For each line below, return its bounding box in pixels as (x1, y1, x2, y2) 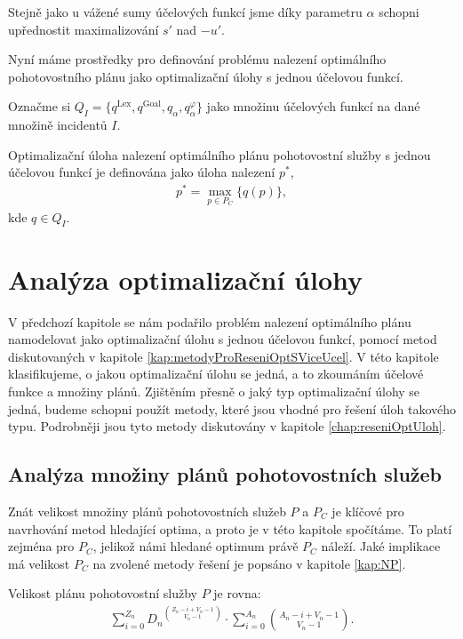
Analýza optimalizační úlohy (8, 260, 363, 297)
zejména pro (8, 537, 75, 555)
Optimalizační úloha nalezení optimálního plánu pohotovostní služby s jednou (8, 145, 431, 164)
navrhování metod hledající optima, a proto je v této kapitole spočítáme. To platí (8, 519, 452, 538)
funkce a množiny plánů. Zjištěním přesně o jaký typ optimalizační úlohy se (8, 381, 420, 400)
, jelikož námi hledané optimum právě (92, 537, 299, 555)
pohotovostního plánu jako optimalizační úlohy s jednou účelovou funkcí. (8, 67, 403, 85)
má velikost (8, 554, 70, 572)
